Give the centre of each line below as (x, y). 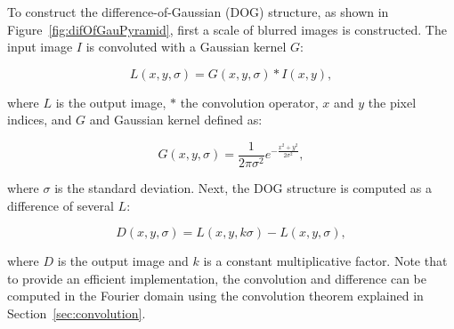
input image (40, 47)
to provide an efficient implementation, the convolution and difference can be (217, 278)
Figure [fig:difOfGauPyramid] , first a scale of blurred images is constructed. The (227, 29)
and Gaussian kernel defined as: (176, 120)
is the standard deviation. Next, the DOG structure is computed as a (243, 188)
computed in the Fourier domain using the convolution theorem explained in (215, 296)
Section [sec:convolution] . (77, 313)
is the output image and (123, 261)
